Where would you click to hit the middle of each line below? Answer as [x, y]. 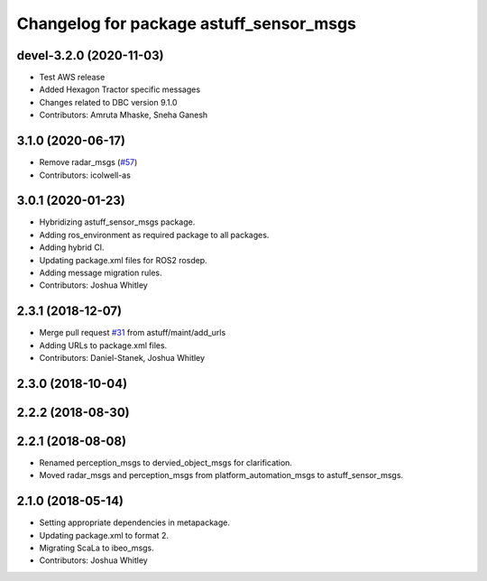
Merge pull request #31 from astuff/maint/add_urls [133, 333]
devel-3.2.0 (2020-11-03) [90, 55]
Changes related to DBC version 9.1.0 [108, 102]
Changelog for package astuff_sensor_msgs [186, 23]
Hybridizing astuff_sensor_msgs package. [117, 222]
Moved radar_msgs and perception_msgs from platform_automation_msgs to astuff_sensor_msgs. [221, 475]
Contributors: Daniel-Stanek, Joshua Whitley [122, 358]
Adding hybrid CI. [72, 247]
